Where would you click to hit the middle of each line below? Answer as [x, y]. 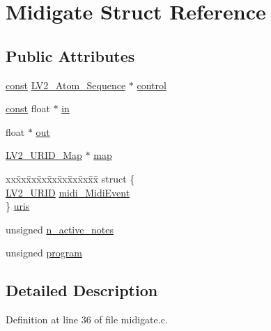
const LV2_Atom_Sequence [66, 85]
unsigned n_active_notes [60, 229]
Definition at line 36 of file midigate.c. [87, 320]
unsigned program [44, 253]
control [152, 85]
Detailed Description [82, 290]
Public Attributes [70, 55]
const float [28, 108]
